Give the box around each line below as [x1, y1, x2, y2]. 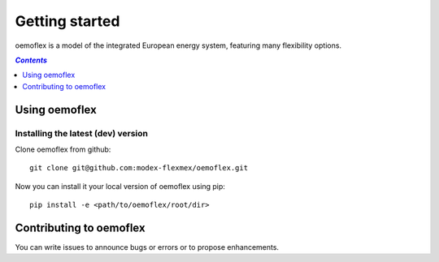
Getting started [15, 12, 120, 30]
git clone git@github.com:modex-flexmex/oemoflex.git [29, 163, 248, 173]
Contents [15, 55, 48, 65]
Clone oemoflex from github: [15, 144, 111, 154]
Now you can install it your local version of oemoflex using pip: [15, 181, 225, 191]
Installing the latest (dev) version [15, 127, 148, 139]
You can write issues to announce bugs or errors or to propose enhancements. [15, 242, 280, 251]
